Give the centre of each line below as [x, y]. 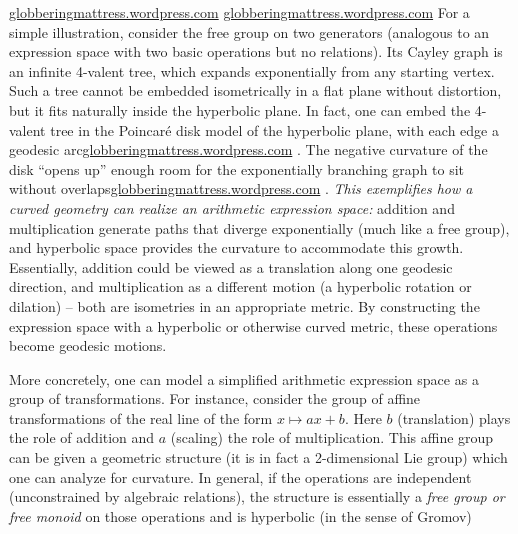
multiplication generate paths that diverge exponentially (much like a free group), [259, 227]
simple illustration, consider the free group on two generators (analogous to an [249, 31]
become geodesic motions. [88, 345]
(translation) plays [454, 417]
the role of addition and [82, 437]
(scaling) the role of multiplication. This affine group [332, 437]
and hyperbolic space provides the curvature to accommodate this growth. [236, 247]
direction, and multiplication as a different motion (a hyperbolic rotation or [240, 286]
